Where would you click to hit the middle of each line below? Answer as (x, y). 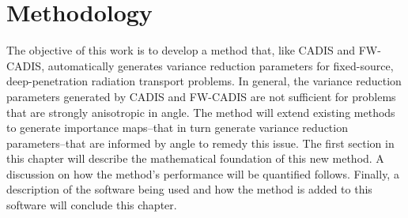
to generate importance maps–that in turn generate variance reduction (177, 128)
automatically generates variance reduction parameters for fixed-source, (221, 65)
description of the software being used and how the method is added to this (189, 189)
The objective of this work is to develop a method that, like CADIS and (181, 50)
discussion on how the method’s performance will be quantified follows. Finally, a (203, 173)
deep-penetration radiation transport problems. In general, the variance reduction (204, 81)
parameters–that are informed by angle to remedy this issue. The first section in (200, 143)
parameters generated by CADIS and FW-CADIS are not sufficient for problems (201, 96)
